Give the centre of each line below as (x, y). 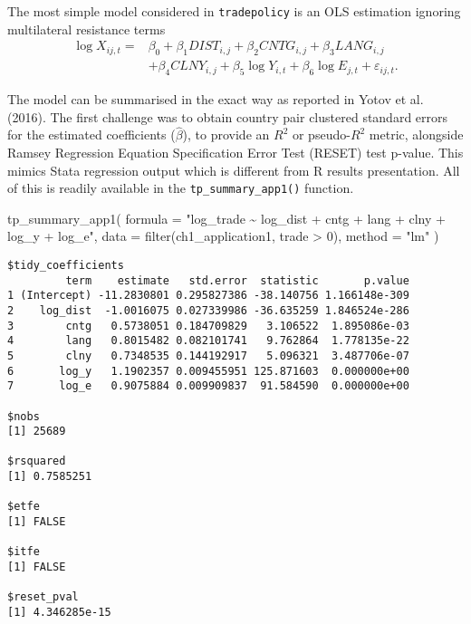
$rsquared (37, 461)
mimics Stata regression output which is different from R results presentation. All (234, 170)
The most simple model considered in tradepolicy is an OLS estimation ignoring (234, 11)
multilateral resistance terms (87, 29)
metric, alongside (416, 134)
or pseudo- (321, 134)
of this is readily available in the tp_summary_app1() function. (181, 188)
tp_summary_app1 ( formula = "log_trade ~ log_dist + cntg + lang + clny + (226, 218)
